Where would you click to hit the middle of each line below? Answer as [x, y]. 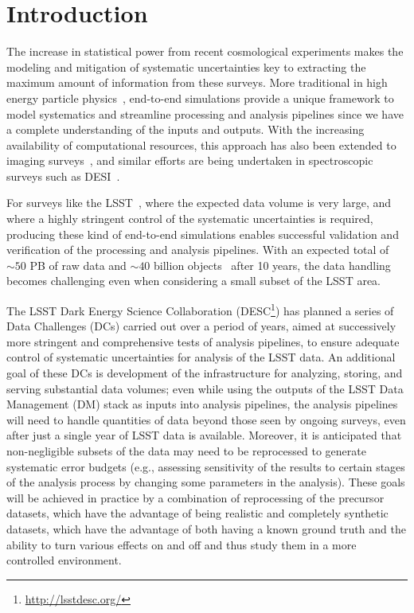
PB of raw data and [78, 265]
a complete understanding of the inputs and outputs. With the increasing [186, 129]
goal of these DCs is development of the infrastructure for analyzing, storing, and [205, 373]
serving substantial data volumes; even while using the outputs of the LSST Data [205, 388]
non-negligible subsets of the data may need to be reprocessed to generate [186, 451]
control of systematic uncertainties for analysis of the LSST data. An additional [201, 357]
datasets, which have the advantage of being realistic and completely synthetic [197, 513]
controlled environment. [64, 560]
